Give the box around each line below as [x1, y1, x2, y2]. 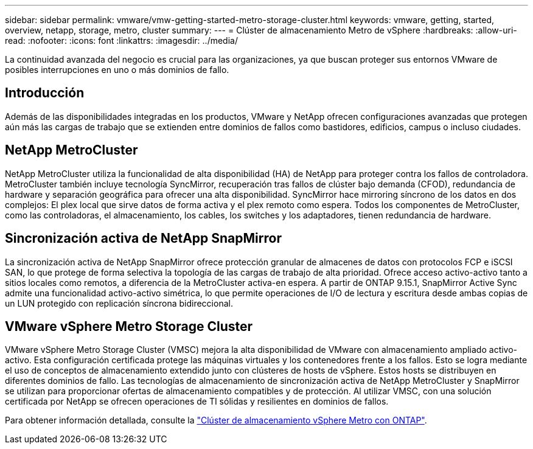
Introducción [5, 85, 85, 101]
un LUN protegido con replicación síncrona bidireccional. [5, 298, 233, 308]
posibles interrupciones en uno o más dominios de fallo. [5, 64, 229, 75]
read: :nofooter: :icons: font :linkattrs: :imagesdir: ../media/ [5, 35, 238, 46]
